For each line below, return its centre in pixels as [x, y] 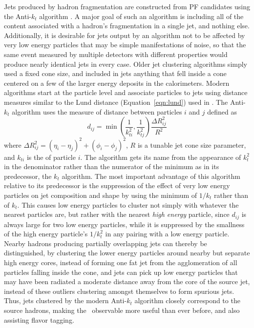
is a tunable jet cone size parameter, [192, 145]
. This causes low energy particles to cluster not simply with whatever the [128, 204]
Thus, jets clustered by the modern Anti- [65, 300]
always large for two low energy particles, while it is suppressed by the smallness [124, 224]
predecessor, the [28, 176]
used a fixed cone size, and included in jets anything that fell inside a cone [115, 73]
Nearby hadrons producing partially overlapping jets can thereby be [106, 243]
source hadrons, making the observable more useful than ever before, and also [122, 310]
